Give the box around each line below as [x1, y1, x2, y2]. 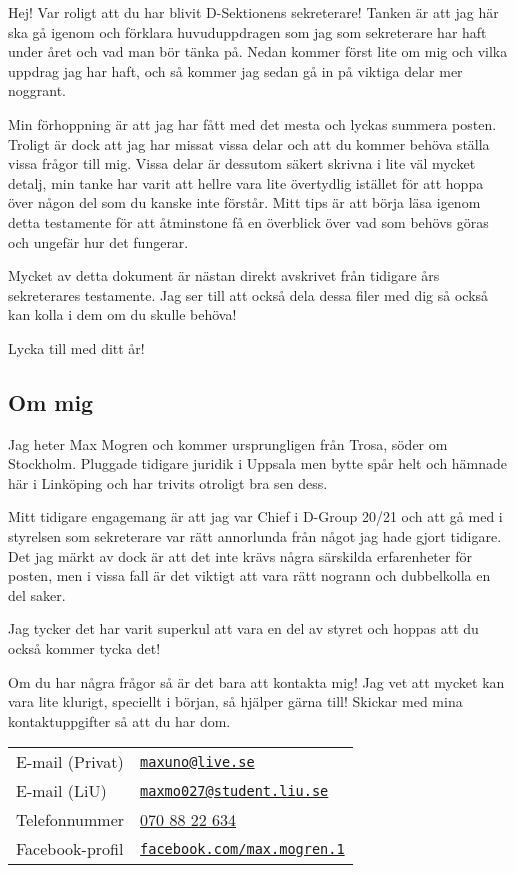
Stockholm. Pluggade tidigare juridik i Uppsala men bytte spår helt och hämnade [8, 453, 508, 474]
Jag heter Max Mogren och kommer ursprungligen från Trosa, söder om [8, 433, 448, 454]
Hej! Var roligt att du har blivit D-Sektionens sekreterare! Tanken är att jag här [8, 2, 499, 22]
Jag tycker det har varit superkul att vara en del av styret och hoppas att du [8, 618, 479, 639]
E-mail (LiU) [16, 779, 107, 803]
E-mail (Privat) [16, 750, 124, 774]
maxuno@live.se [140, 753, 255, 770]
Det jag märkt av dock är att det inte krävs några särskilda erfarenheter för [8, 545, 472, 566]
